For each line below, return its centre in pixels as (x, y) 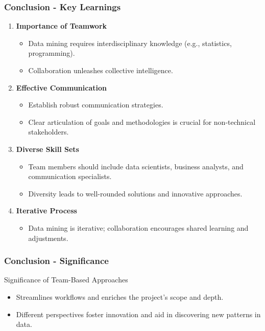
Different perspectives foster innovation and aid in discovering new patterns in (138, 314)
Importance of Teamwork (62, 26)
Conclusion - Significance (56, 261)
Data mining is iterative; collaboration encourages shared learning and (138, 227)
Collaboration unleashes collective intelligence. (101, 70)
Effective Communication (61, 87)
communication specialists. (70, 176)
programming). (52, 53)
